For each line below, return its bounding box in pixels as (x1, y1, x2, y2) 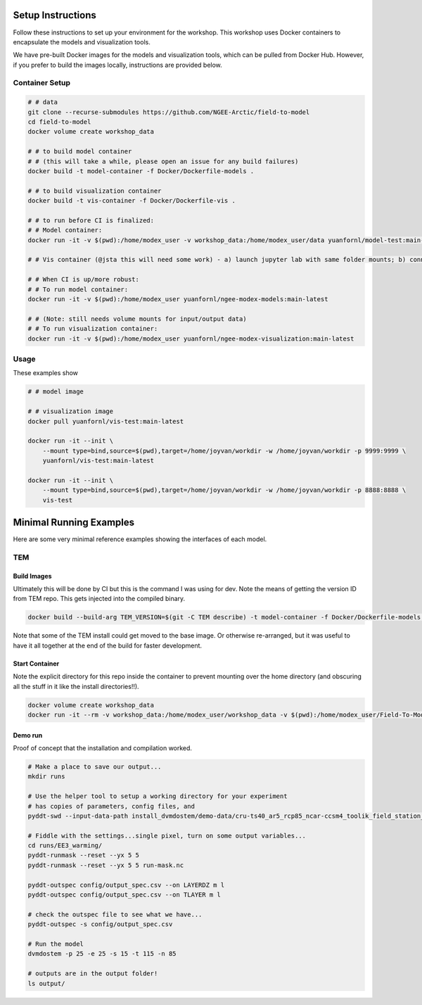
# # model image (27, 388, 84, 396)
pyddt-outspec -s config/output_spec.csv (27, 921, 173, 928)
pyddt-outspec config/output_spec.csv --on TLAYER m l (27, 891, 221, 899)
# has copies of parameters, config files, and (27, 802, 195, 810)
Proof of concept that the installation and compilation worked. (13, 743, 193, 752)
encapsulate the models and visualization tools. (13, 37, 151, 46)
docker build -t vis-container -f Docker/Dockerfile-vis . (27, 197, 236, 205)
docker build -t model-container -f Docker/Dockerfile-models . (27, 167, 255, 175)
